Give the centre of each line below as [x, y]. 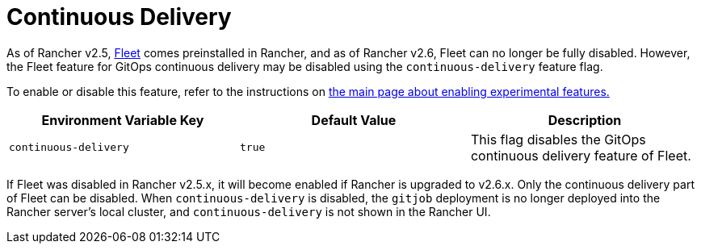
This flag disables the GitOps [558, 139]
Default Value [354, 120]
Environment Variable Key [123, 120]
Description [585, 120]
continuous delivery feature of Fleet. [581, 155]
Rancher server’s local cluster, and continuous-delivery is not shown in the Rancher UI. [249, 211]
